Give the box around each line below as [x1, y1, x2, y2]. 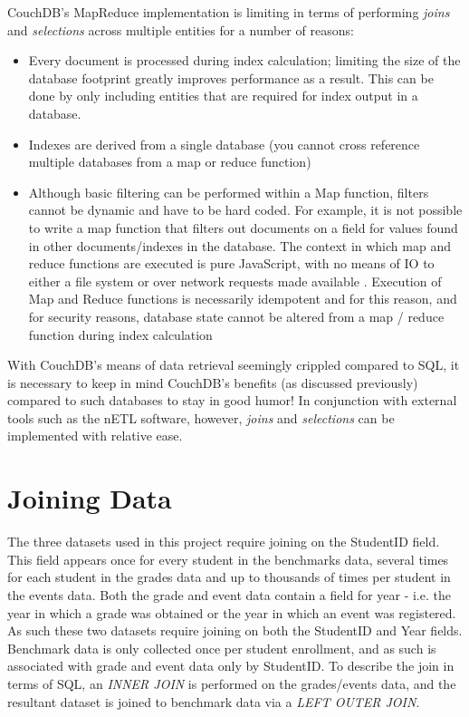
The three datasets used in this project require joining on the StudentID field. [7, 532, 440, 551]
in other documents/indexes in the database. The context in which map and [28, 236, 451, 255]
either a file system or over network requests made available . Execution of [28, 271, 442, 290]
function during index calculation [28, 325, 213, 344]
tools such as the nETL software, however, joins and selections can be [7, 408, 395, 427]
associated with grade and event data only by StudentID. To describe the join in [7, 656, 455, 675]
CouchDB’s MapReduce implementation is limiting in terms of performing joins [7, 3, 450, 21]
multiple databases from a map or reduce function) [28, 152, 311, 171]
